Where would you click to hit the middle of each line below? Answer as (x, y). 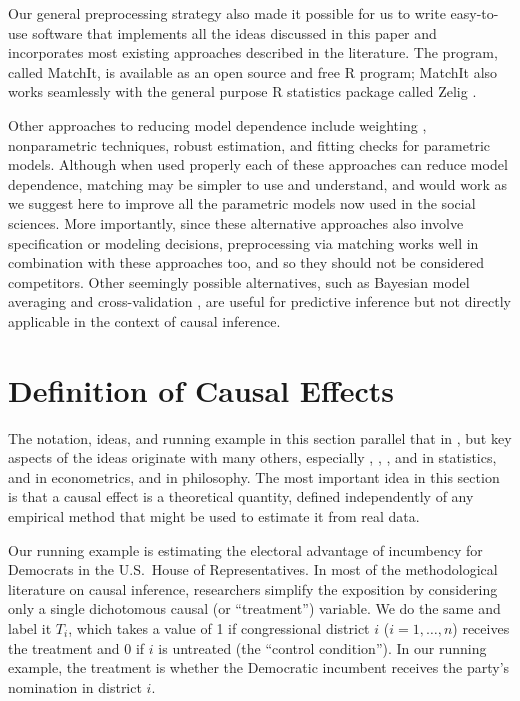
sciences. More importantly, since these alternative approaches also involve (236, 222)
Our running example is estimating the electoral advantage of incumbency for (245, 549)
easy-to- (474, 13)
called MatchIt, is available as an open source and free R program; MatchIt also (253, 71)
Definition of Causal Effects (201, 389)
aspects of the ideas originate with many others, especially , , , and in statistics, (252, 457)
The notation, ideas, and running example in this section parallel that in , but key (260, 437)
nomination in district (75, 686)
